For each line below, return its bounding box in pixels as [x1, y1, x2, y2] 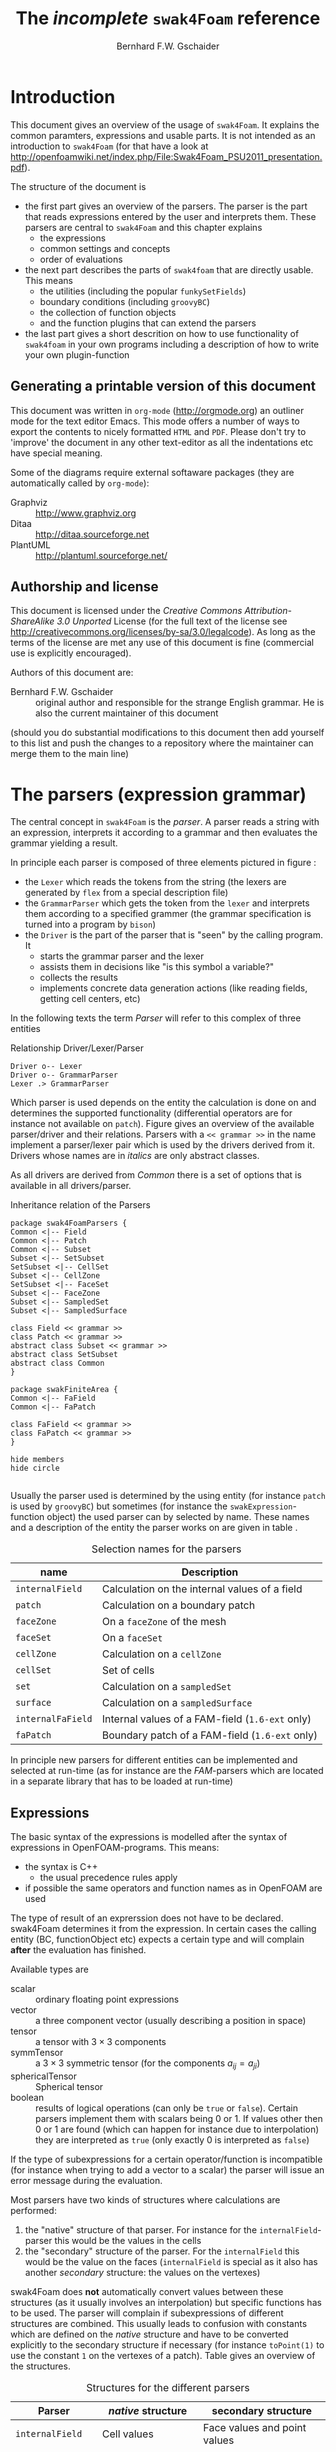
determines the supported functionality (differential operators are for [10, 1107, 293, 1119]
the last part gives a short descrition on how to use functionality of [24, 327, 300, 339]
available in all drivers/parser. [10, 1180, 132, 1192]
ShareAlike [10, 615, 55, 627]
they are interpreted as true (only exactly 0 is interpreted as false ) [35, 2133, 310, 2146]
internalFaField [15, 1713, 93, 1725]
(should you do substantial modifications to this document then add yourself [10, 727, 325, 739]
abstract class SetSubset [10, 1350, 118, 1360]
